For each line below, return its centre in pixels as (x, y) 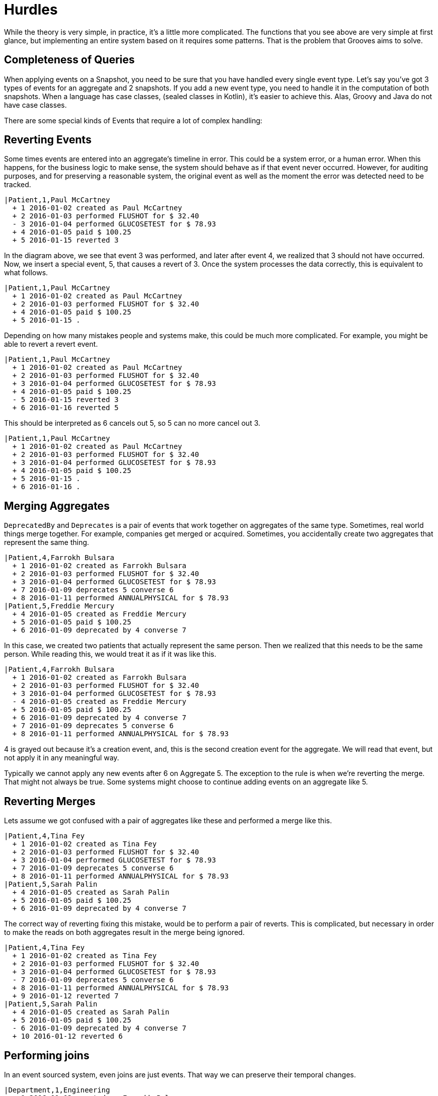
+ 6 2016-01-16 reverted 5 (65, 408)
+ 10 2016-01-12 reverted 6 (68, 1036)
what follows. (26, 273)
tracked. (18, 185)
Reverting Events (48, 140)
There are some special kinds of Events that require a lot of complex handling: (133, 120)
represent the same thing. (47, 542)
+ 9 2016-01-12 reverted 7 (65, 996)
